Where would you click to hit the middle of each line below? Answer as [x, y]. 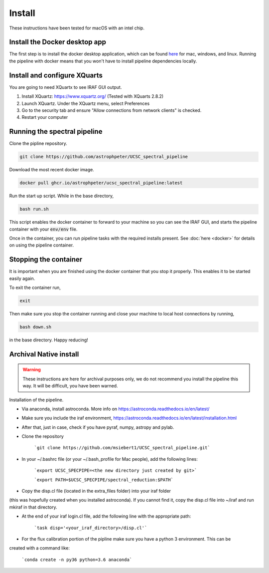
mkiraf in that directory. [33, 507]
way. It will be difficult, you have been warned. [70, 386]
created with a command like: [39, 548]
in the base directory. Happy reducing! [49, 340]
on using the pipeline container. [42, 245]
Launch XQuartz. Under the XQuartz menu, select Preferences [86, 103]
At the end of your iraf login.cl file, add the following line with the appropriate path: [106, 516]
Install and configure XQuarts [56, 75]
